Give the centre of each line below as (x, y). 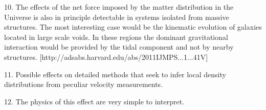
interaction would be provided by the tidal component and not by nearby (119, 47)
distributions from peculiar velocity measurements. (84, 84)
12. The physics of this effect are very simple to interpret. (94, 101)
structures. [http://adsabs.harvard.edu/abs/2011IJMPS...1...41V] (106, 57)
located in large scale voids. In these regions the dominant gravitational (116, 37)
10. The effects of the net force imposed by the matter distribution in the (119, 7)
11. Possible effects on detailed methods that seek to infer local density (115, 74)
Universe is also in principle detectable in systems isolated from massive (117, 17)
